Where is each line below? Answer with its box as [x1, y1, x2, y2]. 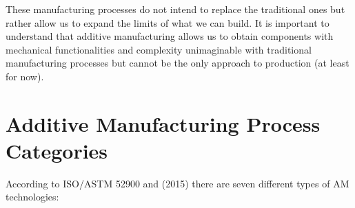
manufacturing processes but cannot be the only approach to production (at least [6, 56, 349, 70]
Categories [6, 136, 108, 164]
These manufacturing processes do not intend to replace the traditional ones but [6, 2, 345, 16]
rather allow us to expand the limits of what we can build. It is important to [6, 15, 329, 30]
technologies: [6, 189, 59, 204]
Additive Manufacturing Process [6, 109, 321, 137]
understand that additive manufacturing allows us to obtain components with [6, 29, 334, 43]
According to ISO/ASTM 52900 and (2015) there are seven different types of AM [6, 176, 349, 190]
